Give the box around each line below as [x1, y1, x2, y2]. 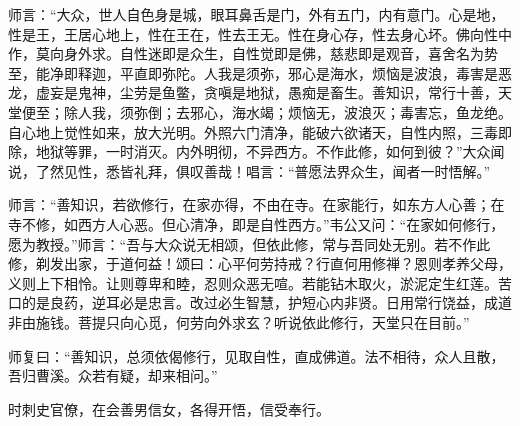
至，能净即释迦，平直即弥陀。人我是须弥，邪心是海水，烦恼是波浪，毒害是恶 [8, 62, 512, 83]
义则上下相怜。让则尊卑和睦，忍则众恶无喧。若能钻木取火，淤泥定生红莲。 [8, 272, 498, 293]
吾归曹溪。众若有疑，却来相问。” [8, 365, 218, 386]
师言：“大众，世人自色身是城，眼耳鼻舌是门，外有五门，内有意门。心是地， [8, 4, 505, 24]
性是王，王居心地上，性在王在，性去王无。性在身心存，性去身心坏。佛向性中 [8, 23, 512, 44]
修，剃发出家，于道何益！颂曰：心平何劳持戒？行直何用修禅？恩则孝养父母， [8, 253, 512, 274]
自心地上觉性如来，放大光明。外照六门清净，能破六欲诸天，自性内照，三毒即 [8, 121, 512, 142]
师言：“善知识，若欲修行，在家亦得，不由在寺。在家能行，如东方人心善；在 [8, 194, 505, 215]
